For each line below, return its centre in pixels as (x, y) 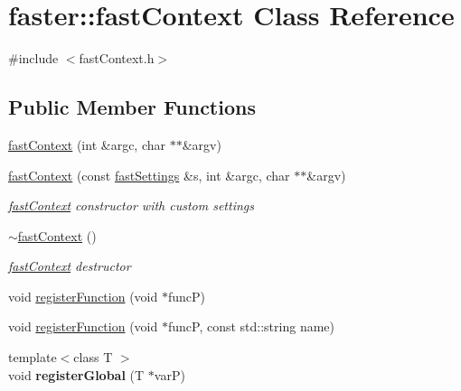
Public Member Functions (132, 107)
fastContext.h (117, 58)
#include (33, 58)
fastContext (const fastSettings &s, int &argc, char (149, 175)
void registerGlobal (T (76, 374)
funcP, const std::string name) (251, 326)
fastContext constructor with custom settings (131, 205)
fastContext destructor (70, 266)
